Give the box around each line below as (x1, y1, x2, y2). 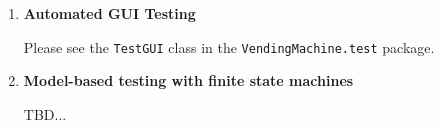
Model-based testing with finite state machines (23, 70, 354, 91)
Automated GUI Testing (23, 3, 196, 23)
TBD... (23, 103, 67, 124)
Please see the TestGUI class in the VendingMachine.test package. (23, 36, 435, 57)
